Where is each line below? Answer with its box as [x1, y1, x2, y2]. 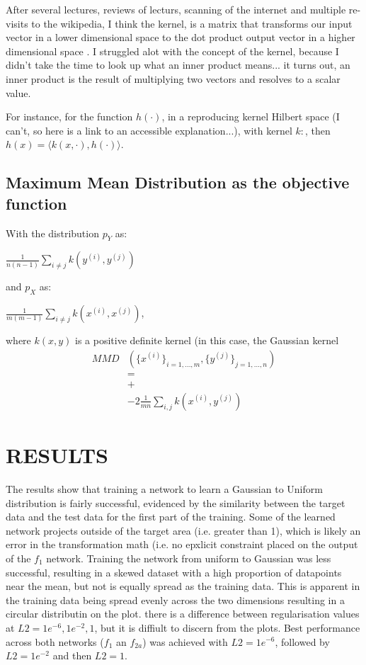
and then [52, 648, 92, 663]
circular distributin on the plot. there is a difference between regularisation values [6, 606, 360, 621]
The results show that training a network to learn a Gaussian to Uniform [6, 481, 323, 496]
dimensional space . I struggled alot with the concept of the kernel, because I [6, 43, 339, 58]
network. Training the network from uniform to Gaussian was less [46, 550, 331, 565]
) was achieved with [142, 634, 228, 649]
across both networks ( [6, 634, 104, 649]
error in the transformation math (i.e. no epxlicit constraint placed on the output [6, 537, 358, 552]
